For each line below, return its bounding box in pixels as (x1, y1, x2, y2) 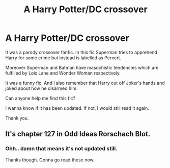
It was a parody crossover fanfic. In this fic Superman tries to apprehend (5, 49, 158, 55)
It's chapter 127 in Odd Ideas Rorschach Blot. (5, 130, 151, 138)
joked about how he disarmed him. (5, 85, 78, 91)
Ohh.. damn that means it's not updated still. (5, 145, 118, 152)
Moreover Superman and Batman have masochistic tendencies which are (5, 64, 159, 70)
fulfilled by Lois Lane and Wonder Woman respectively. (5, 70, 121, 76)
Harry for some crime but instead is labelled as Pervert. (5, 55, 121, 61)
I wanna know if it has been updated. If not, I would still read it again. (5, 105, 149, 111)
